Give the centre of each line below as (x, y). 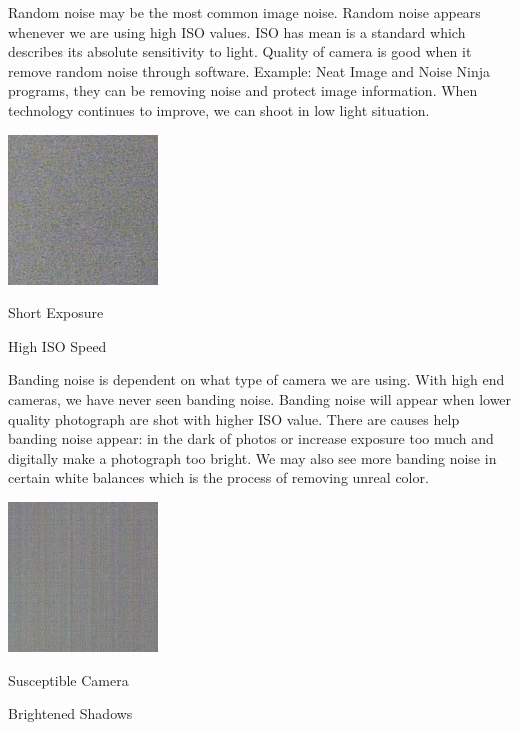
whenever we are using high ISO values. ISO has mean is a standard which (237, 31)
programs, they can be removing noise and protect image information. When (243, 90)
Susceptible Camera (68, 679)
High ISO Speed (57, 345)
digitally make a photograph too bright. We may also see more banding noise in (252, 457)
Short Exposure (56, 312)
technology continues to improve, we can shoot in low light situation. (219, 109)
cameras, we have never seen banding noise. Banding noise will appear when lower (260, 398)
